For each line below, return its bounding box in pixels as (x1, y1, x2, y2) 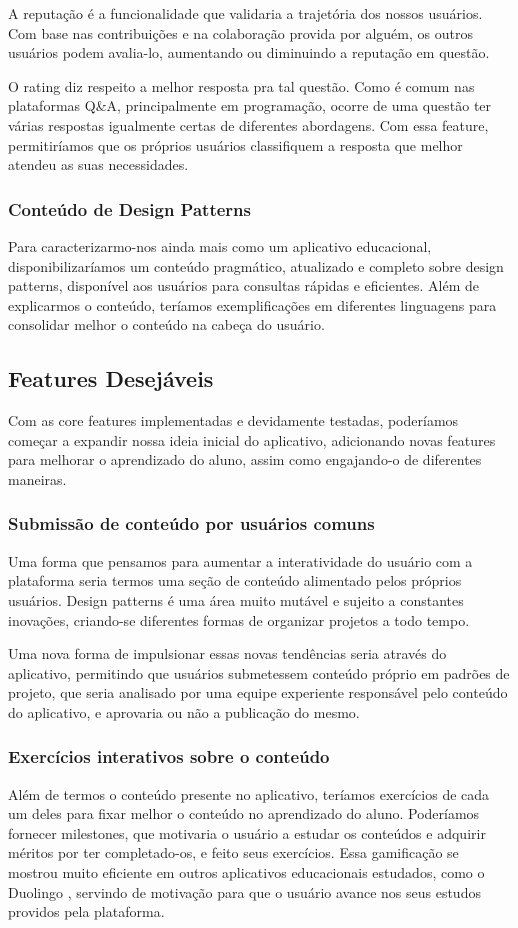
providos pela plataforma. (8, 901, 165, 922)
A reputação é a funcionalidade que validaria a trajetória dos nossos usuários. (8, 3, 483, 23)
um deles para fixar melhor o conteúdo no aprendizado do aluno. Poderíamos (8, 803, 480, 824)
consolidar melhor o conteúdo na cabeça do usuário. (8, 314, 325, 335)
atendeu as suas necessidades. (8, 154, 189, 175)
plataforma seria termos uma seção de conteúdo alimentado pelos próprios (8, 570, 462, 591)
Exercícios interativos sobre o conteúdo (8, 744, 330, 769)
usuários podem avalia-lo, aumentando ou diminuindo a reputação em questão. (8, 42, 490, 63)
